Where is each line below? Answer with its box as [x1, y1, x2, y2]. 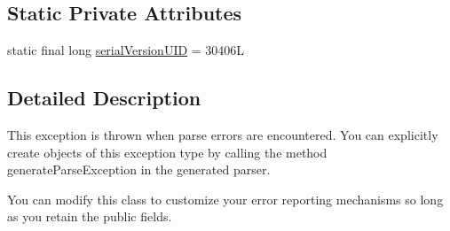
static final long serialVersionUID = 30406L [7, 41, 245, 59]
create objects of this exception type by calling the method [7, 142, 328, 161]
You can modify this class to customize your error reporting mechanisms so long [7, 189, 444, 208]
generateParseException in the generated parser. [7, 160, 271, 179]
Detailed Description [7, 84, 201, 112]
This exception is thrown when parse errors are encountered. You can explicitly [7, 126, 438, 143]
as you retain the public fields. [7, 207, 172, 226]
